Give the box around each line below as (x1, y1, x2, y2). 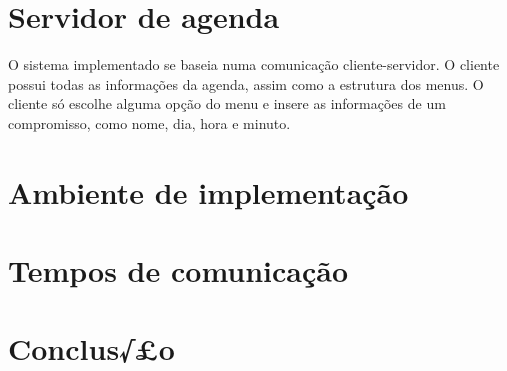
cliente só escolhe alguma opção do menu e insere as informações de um (8, 93, 446, 114)
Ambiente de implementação (8, 171, 409, 212)
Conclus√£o (8, 328, 175, 369)
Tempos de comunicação (8, 250, 349, 291)
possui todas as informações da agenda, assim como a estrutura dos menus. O (8, 73, 484, 94)
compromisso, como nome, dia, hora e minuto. (8, 112, 291, 133)
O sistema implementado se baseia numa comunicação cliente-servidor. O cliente (8, 54, 500, 75)
